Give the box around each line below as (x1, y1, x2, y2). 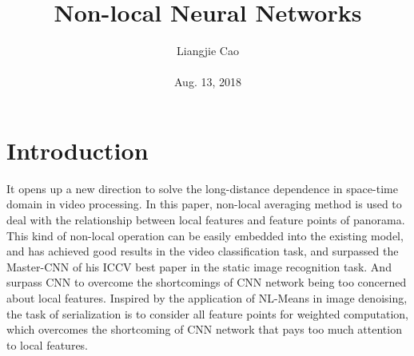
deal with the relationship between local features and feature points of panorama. (6, 212, 405, 228)
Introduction (6, 133, 149, 166)
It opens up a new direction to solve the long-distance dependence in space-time (6, 180, 398, 196)
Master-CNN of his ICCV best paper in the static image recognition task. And (6, 258, 392, 275)
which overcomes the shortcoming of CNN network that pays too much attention (6, 321, 402, 338)
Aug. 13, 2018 (174, 73, 241, 90)
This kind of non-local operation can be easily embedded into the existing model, (6, 227, 404, 243)
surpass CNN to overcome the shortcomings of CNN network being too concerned (6, 274, 407, 291)
